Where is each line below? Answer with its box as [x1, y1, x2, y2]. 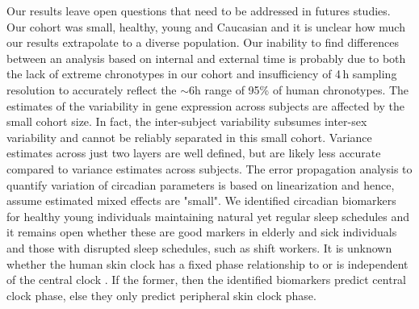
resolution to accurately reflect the [6, 81, 177, 98]
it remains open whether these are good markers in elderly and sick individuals [6, 223, 397, 240]
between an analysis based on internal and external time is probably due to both [6, 49, 406, 66]
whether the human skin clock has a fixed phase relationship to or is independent [6, 255, 409, 272]
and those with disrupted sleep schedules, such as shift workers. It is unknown [6, 239, 392, 256]
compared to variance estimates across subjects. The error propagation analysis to [6, 160, 413, 177]
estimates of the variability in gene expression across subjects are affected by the [6, 97, 405, 114]
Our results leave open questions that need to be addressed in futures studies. [6, 2, 391, 19]
